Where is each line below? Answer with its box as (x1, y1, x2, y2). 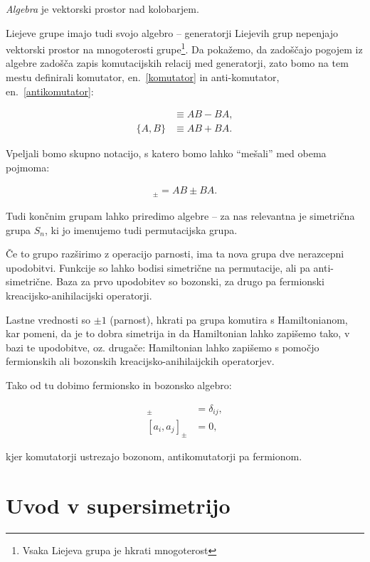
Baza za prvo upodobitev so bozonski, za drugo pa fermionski (55, 274, 324, 289)
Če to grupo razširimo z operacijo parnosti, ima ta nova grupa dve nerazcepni (6, 246, 344, 261)
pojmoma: (6, 159, 50, 174)
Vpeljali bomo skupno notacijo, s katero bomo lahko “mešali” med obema (6, 146, 327, 161)
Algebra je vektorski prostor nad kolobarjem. (6, 1, 199, 16)
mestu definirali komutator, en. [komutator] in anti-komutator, (6, 70, 280, 85)
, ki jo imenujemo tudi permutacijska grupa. (44, 222, 238, 237)
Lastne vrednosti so (6, 312, 91, 327)
